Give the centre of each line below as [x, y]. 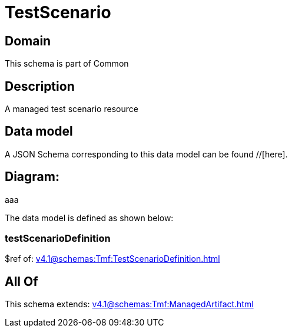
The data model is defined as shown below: [89, 218]
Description [40, 86]
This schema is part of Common [67, 64]
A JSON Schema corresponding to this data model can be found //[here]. [146, 154]
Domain [28, 41]
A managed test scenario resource [72, 109]
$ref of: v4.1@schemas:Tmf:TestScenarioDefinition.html [112, 259]
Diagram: [32, 177]
